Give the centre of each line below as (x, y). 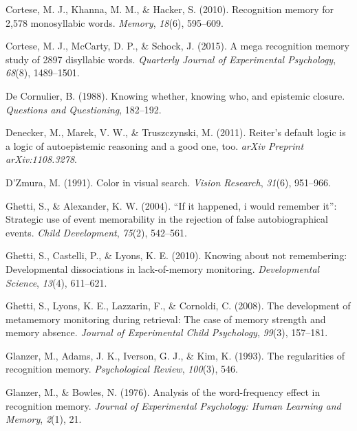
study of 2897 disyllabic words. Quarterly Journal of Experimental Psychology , (171, 59)
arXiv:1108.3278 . (41, 159)
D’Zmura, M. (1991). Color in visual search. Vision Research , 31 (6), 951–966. (168, 182)
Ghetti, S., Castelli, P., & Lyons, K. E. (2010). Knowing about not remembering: (176, 255)
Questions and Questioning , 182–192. (84, 109)
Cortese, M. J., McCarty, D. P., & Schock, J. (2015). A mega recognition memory (177, 46)
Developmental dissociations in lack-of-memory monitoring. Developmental (163, 268)
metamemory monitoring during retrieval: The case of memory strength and (166, 319)
